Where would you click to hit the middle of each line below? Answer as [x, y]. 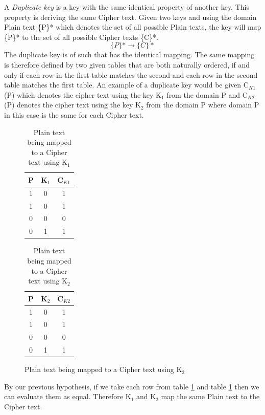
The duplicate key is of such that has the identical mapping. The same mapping [129, 54]
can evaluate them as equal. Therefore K [68, 396]
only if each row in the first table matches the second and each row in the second [131, 74]
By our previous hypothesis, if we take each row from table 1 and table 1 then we [132, 386]
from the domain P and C [207, 94]
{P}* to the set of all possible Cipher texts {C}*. [81, 37]
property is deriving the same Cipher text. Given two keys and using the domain [130, 17]
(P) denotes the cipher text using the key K [73, 105]
